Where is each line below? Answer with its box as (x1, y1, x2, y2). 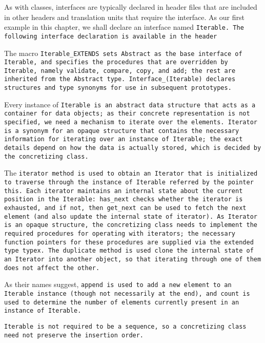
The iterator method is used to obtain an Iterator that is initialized (4, 167, 258, 178)
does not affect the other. (4, 264, 100, 272)
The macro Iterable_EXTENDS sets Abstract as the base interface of (4, 47, 242, 58)
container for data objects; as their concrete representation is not (4, 110, 250, 118)
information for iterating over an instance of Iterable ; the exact (4, 136, 243, 143)
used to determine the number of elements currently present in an (4, 298, 239, 306)
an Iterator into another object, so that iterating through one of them (4, 255, 261, 263)
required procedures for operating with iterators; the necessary (4, 230, 236, 237)
